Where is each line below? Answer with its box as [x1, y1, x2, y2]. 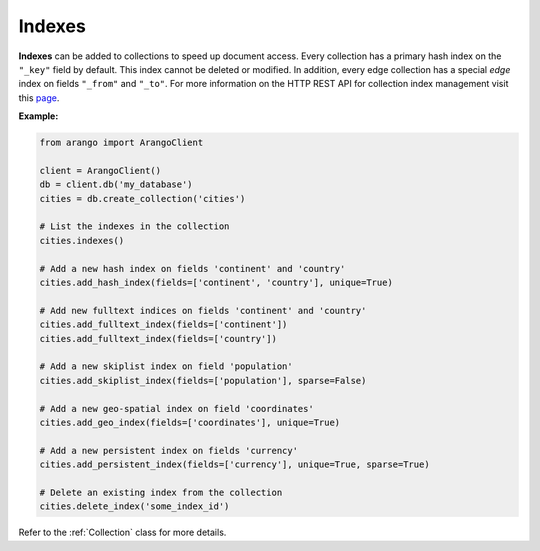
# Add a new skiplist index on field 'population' [39, 361, 294, 372]
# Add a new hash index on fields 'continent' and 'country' [39, 263, 346, 274]
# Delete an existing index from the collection [39, 486, 283, 498]
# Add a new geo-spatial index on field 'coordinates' [39, 403, 314, 414]
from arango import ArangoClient [39, 137, 204, 149]
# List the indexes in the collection [39, 221, 230, 232]
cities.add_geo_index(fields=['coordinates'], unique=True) [39, 416, 341, 428]
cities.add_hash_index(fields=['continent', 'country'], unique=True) [39, 277, 394, 288]
